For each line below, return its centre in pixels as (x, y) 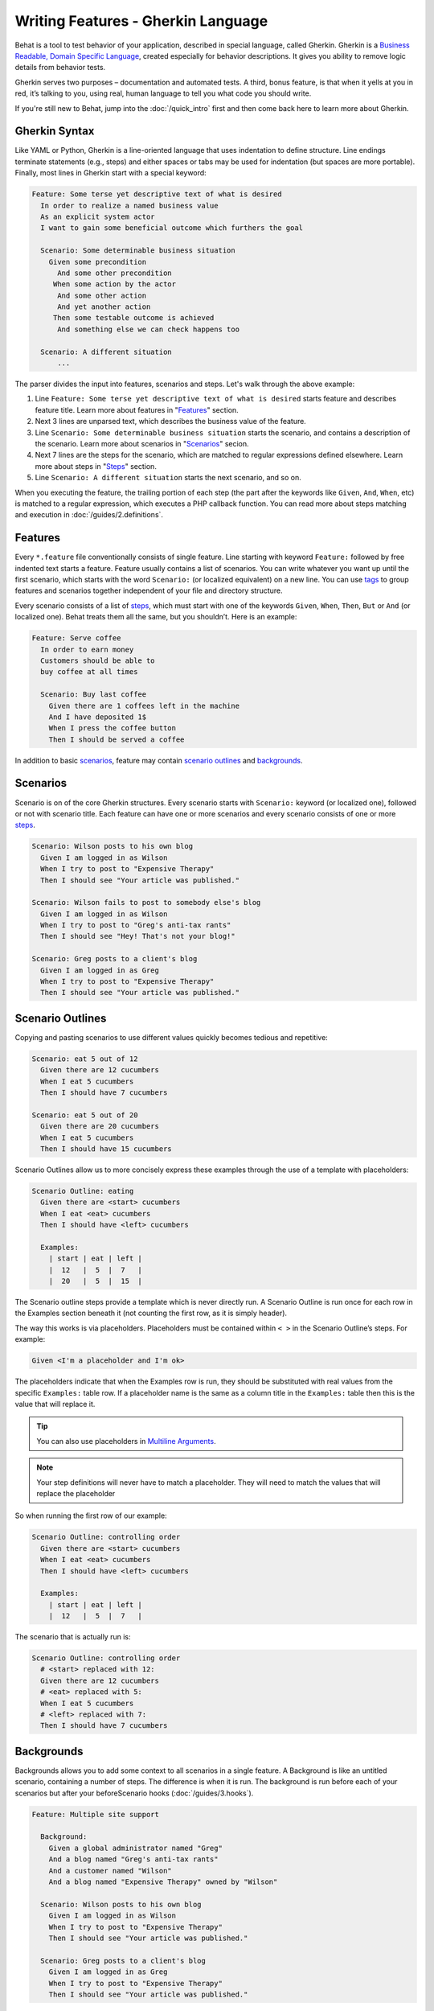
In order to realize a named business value (129, 206)
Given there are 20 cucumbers (100, 1127)
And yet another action (104, 307)
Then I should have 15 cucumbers (106, 1149)
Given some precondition (98, 262)
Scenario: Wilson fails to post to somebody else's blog (146, 903)
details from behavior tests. (60, 68)
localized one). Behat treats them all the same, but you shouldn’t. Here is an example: (156, 617)
